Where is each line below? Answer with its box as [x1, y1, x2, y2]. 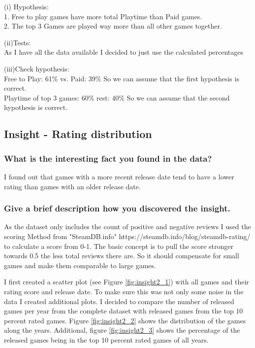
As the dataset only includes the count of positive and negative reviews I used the [4, 221, 251, 232]
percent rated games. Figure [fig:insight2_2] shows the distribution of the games [4, 315, 246, 325]
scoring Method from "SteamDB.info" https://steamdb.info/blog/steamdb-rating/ [4, 231, 251, 241]
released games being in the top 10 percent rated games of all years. [4, 334, 209, 345]
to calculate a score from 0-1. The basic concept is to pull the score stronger [4, 241, 234, 251]
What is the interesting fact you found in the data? [4, 152, 212, 164]
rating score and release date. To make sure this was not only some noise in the [4, 286, 244, 296]
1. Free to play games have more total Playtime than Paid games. [4, 11, 202, 21]
